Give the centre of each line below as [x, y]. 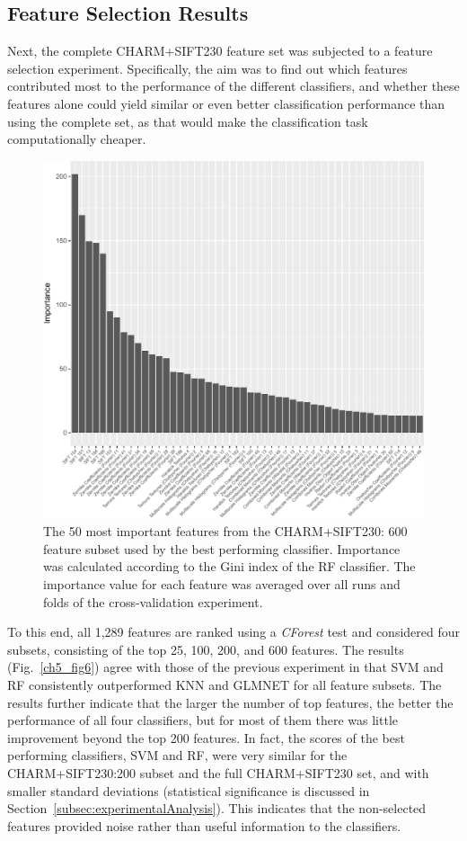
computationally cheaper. [77, 139]
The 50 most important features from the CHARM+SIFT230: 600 [225, 531]
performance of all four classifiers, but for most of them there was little [203, 720]
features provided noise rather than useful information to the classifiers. [204, 825]
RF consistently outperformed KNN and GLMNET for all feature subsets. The [225, 685]
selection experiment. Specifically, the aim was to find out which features [207, 68]
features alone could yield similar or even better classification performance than [226, 103]
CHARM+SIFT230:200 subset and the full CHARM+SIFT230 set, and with [218, 772]
